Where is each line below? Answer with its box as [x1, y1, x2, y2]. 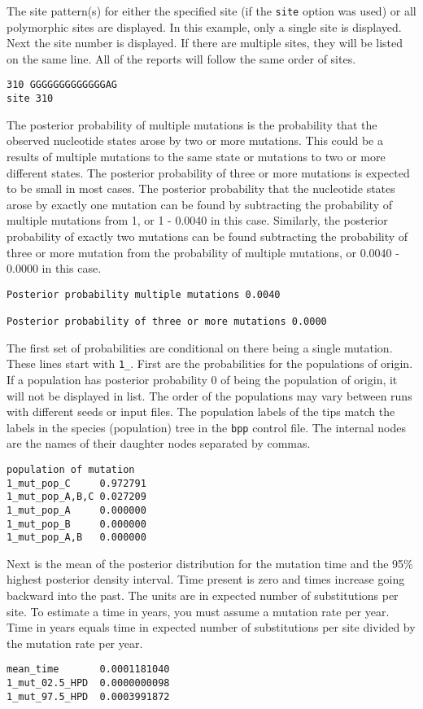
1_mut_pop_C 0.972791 [7, 477, 146, 489]
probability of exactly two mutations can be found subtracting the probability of [7, 227, 408, 244]
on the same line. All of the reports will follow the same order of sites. [7, 50, 356, 67]
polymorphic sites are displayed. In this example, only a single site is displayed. [7, 18, 402, 35]
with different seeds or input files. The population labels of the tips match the [7, 403, 395, 420]
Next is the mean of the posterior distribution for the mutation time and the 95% [7, 554, 413, 571]
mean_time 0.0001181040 [7, 663, 170, 676]
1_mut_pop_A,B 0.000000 [7, 532, 146, 544]
